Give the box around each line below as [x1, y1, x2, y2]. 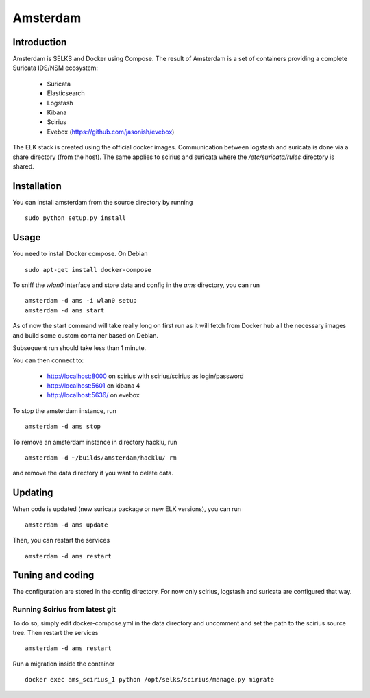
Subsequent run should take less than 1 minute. [12, 343, 147, 352]
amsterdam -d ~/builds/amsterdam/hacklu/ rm [25, 454, 177, 462]
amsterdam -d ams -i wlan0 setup [25, 297, 137, 305]
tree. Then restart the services [12, 628, 99, 636]
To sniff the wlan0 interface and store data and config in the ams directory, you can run [12, 281, 260, 289]
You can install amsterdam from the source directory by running [12, 198, 193, 206]
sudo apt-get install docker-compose [25, 266, 152, 273]
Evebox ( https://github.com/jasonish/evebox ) [47, 127, 175, 136]
